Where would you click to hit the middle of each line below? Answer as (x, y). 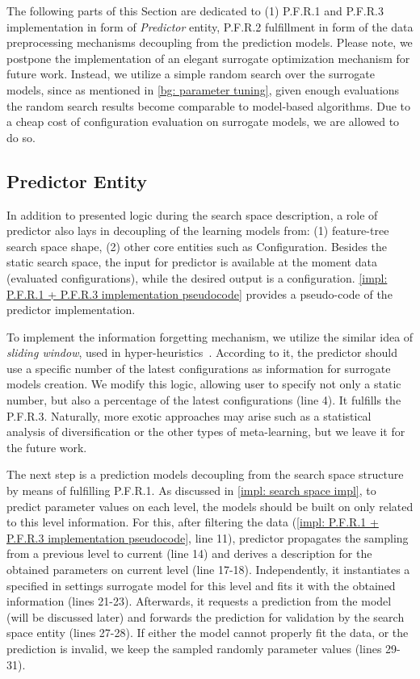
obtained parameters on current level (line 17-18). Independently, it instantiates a (208, 570)
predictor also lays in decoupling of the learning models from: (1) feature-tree (198, 231)
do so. (21, 137)
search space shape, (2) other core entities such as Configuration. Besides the (197, 246)
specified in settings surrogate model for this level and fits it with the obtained (201, 585)
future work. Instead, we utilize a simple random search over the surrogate (191, 74)
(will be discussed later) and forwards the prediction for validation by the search (206, 616)
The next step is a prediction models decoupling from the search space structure (205, 474)
